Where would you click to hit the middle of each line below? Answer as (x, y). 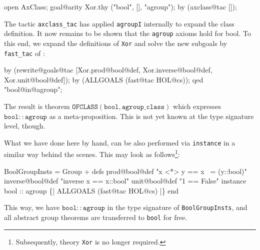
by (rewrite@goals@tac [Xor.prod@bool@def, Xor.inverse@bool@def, (108, 70)
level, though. (25, 126)
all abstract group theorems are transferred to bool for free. (96, 217)
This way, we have (32, 207)
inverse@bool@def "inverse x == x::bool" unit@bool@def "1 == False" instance (125, 181)
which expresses (197, 106)
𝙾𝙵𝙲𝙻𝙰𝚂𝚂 (85, 107)
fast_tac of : (24, 53)
